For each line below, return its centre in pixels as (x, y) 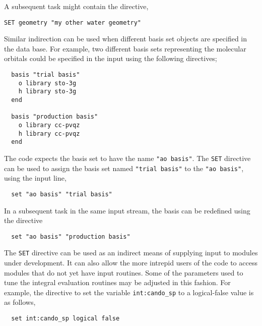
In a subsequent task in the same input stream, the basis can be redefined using (127, 210)
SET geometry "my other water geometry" (73, 22)
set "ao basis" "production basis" (71, 236)
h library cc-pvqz (49, 133)
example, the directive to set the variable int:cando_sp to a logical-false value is (129, 292)
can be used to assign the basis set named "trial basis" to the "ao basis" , (124, 168)
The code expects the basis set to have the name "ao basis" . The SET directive (127, 158)
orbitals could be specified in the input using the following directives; (111, 58)
